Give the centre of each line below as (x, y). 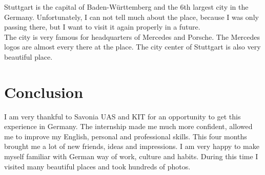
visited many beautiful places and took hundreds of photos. (97, 166)
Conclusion (44, 92)
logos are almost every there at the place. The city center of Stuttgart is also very (132, 47)
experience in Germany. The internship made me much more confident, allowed (128, 126)
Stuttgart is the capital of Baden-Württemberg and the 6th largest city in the (126, 7)
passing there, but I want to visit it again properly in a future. (102, 27)
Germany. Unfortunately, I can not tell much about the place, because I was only (131, 17)
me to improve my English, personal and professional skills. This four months (126, 136)
